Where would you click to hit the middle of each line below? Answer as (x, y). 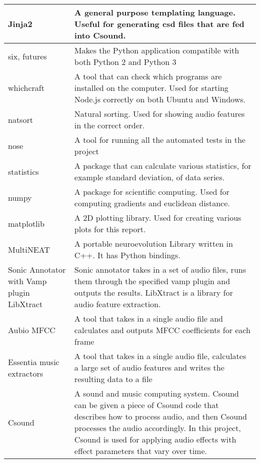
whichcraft (26, 88)
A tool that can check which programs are (148, 76)
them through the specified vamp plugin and (152, 281)
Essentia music (34, 362)
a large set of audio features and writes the (149, 367)
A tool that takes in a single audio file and (148, 318)
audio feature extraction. (117, 304)
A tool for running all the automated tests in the (160, 140)
